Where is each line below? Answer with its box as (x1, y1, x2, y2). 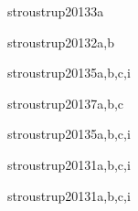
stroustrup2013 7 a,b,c (7, 93, 124, 112)
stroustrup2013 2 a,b (7, 32, 114, 51)
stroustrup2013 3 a (7, 2, 104, 20)
